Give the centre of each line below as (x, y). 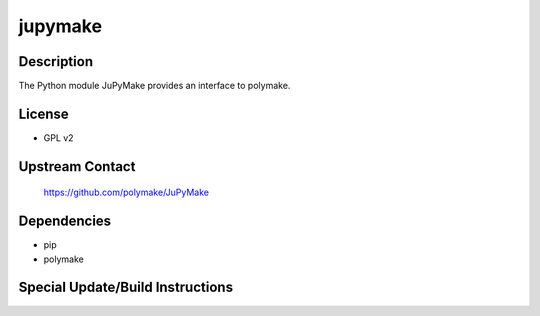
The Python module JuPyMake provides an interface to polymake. (154, 86)
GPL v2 (58, 137)
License (43, 113)
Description (56, 61)
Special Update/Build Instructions (126, 287)
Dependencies (65, 221)
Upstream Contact (77, 166)
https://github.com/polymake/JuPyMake (126, 192)
